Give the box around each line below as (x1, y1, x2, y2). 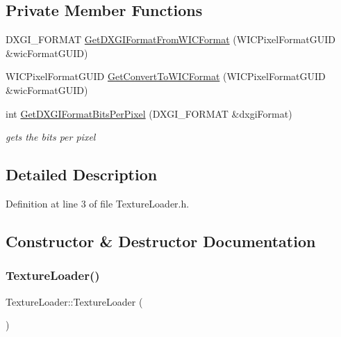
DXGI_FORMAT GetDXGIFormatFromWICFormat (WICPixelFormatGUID (6, 32, 336, 47)
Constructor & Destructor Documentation (6, 230, 316, 251)
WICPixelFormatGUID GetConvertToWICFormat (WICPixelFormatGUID (6, 69, 326, 84)
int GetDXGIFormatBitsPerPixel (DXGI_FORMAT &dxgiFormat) (6, 106, 292, 120)
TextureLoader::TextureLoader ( (6, 294, 143, 308)
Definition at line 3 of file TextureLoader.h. (6, 196, 190, 210)
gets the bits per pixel (6, 130, 96, 144)
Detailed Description (6, 164, 158, 185)
